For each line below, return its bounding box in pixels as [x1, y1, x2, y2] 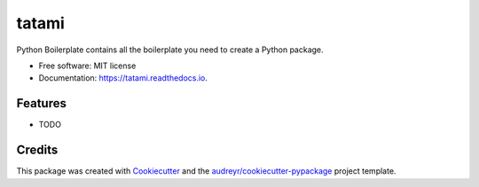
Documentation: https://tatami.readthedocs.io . [38, 73, 208, 83]
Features [16, 96, 67, 111]
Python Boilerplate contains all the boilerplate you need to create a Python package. [16, 44, 324, 55]
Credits [16, 143, 59, 158]
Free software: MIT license [38, 60, 137, 71]
